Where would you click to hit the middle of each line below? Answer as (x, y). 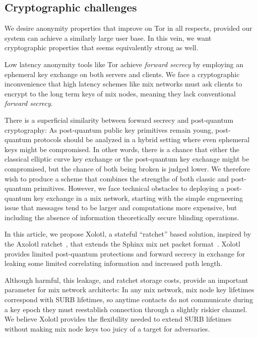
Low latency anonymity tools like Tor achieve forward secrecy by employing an (124, 64)
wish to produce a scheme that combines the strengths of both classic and (117, 178)
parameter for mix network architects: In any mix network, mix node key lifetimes (129, 290)
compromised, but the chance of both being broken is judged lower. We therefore (128, 168)
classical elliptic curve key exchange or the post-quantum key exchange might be (127, 159)
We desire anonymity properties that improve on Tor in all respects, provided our (129, 28)
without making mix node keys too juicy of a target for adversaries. (107, 328)
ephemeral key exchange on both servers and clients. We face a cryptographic (122, 74)
